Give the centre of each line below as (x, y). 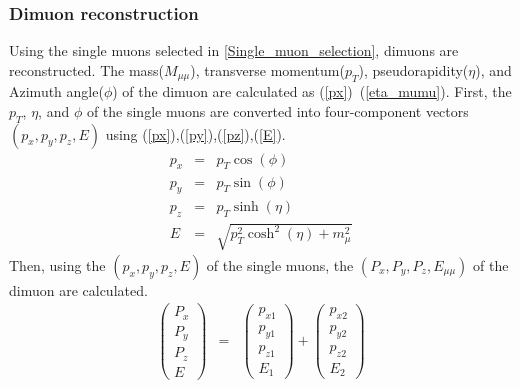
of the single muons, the (280, 264)
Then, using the (57, 264)
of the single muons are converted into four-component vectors (277, 110)
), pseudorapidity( (413, 69)
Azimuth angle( (56, 91)
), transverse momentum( (267, 69)
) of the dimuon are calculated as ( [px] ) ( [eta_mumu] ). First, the (312, 91)
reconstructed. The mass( (87, 69)
